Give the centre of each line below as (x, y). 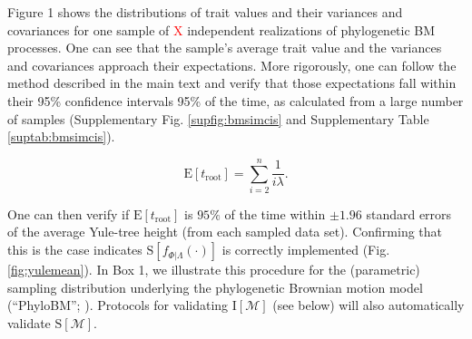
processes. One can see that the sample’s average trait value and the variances (225, 48)
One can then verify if (69, 213)
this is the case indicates (75, 250)
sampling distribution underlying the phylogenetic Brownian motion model (215, 287)
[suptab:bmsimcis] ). (61, 136)
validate (29, 322)
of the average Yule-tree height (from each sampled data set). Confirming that (225, 232)
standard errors (409, 213)
